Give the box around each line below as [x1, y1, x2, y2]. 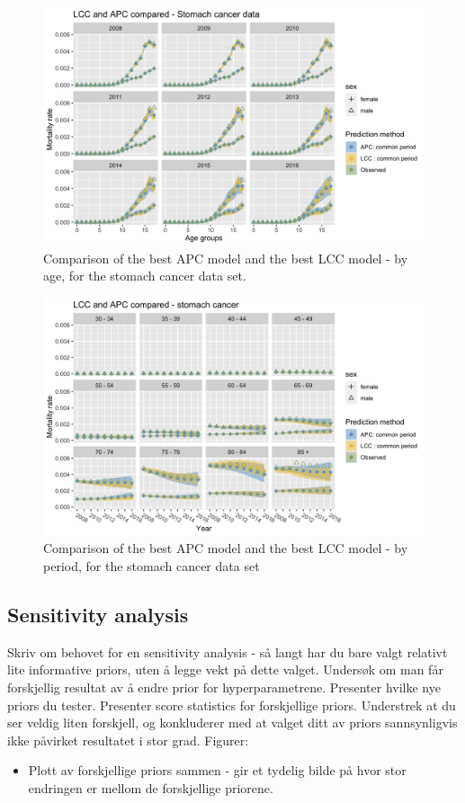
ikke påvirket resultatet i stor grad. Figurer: [7, 730, 249, 749]
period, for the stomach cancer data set [43, 556, 260, 575]
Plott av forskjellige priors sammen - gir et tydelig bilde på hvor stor [28, 761, 407, 780]
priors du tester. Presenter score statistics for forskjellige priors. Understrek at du [7, 695, 456, 714]
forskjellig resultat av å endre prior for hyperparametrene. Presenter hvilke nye [7, 677, 441, 696]
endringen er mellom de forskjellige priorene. [28, 778, 273, 797]
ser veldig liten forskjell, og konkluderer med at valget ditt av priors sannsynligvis [7, 713, 458, 732]
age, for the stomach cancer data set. [43, 266, 246, 285]
